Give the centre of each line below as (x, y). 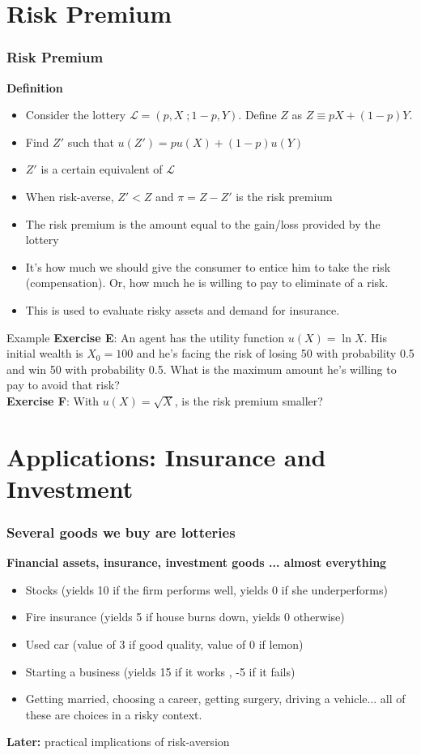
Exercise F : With (53, 400)
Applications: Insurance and (166, 456)
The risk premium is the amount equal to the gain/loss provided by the (203, 223)
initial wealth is (45, 353)
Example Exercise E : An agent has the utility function (146, 337)
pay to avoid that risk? (63, 385)
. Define (257, 115)
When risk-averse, (70, 196)
